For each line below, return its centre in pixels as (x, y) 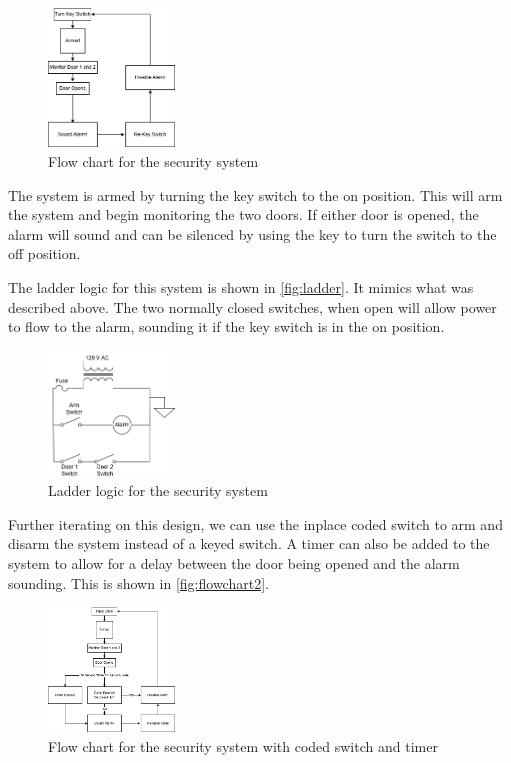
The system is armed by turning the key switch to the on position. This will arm (255, 194)
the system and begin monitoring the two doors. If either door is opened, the (243, 214)
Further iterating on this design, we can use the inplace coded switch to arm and (255, 523)
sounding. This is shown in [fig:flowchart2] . (138, 582)
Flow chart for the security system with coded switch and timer (243, 745)
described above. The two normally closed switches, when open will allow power (252, 306)
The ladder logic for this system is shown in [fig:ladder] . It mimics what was (241, 287)
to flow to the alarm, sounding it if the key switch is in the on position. (226, 326)
